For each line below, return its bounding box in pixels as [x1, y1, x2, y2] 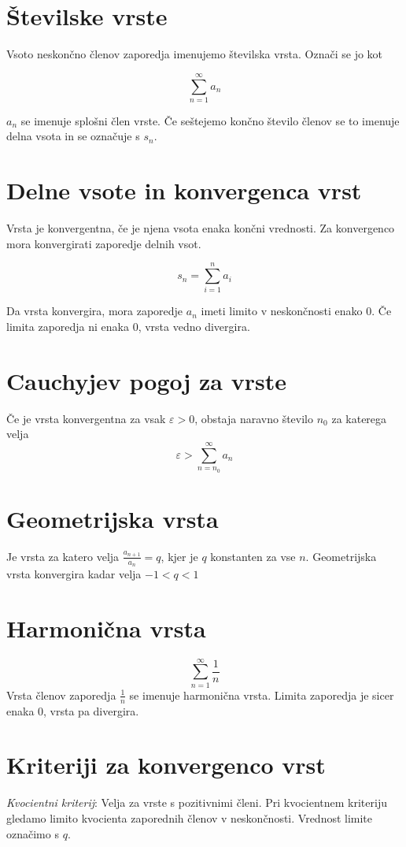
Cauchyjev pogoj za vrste [6, 364, 286, 396]
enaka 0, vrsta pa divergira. [6, 702, 139, 719]
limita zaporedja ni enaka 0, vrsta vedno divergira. [6, 318, 250, 335]
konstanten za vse [210, 548, 296, 564]
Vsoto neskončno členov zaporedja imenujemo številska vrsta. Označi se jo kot [6, 46, 383, 62]
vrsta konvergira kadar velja [6, 565, 142, 581]
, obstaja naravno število [194, 410, 313, 426]
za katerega [331, 410, 387, 426]
